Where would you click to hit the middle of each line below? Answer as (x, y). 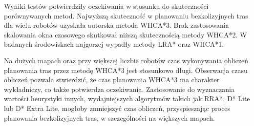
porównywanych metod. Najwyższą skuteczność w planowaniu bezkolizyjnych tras (126, 15)
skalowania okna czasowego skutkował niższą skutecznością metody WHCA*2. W (126, 34)
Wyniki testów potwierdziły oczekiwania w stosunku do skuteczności (106, 6)
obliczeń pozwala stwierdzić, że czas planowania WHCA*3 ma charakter (112, 80)
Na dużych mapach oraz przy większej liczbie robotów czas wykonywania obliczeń (126, 60)
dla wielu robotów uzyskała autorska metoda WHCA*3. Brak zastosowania (116, 25)
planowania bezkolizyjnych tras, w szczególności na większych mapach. (109, 117)
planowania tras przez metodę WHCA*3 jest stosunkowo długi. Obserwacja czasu (126, 70)
